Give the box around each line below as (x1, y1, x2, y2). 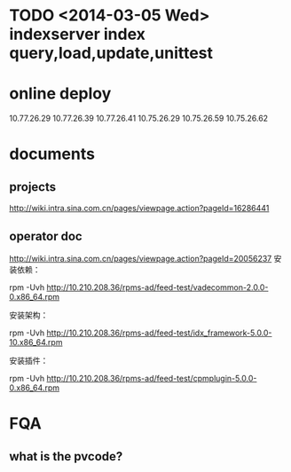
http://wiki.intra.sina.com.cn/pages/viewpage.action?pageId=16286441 (9, 203, 270, 214)
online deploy (9, 83, 112, 104)
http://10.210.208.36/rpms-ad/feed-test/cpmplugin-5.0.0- (46, 373, 257, 383)
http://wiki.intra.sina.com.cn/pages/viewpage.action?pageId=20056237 (9, 253, 272, 264)
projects (9, 179, 57, 194)
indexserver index (9, 24, 146, 44)
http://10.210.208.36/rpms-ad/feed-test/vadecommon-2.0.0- (46, 281, 269, 293)
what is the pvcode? (9, 449, 123, 464)
